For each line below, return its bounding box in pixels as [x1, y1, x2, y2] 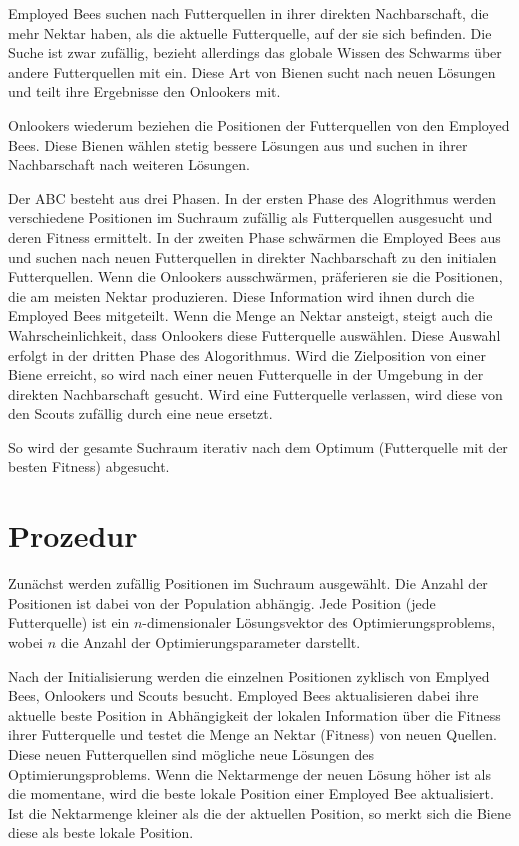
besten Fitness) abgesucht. [8, 456, 170, 477]
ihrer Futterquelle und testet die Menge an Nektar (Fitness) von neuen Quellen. [8, 724, 497, 745]
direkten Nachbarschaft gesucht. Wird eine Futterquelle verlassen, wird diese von [8, 383, 503, 404]
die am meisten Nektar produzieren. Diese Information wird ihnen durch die [8, 285, 475, 306]
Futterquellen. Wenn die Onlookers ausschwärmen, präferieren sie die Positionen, [8, 266, 503, 287]
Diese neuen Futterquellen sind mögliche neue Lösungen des [8, 743, 375, 764]
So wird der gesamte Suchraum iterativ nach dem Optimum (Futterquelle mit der [8, 436, 508, 457]
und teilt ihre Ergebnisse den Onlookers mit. [8, 81, 281, 102]
